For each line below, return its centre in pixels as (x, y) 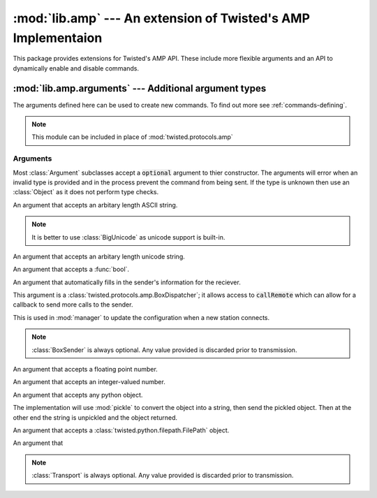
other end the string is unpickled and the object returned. (95, 417)
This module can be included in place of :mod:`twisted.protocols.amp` (132, 137)
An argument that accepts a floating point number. (86, 369)
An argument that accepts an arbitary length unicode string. (99, 256)
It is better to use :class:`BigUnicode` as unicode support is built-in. (128, 237)
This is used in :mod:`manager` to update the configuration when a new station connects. (141, 317)
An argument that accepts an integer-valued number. (89, 382)
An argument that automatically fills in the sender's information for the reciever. (127, 282)
